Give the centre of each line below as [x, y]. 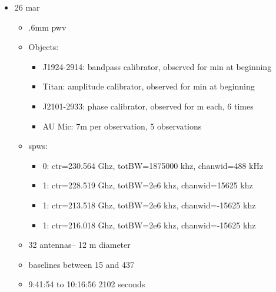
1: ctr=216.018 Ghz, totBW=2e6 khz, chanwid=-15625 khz [149, 225]
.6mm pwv [47, 27]
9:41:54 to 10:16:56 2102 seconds [87, 284]
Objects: [44, 47]
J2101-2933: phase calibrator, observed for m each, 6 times [148, 106]
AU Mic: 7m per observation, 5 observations [122, 126]
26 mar [27, 7]
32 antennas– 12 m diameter [79, 245]
